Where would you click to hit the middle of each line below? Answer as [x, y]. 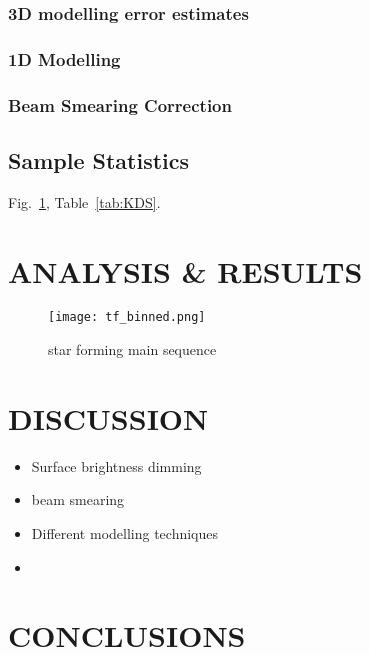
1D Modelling [64, 58]
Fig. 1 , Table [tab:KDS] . [84, 201]
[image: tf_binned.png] [127, 317]
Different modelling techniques [124, 533]
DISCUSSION [108, 417]
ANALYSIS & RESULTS [185, 270]
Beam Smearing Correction [120, 104]
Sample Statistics [99, 159]
